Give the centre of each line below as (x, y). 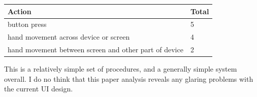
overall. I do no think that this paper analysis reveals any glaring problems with (129, 78)
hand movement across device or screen (69, 37)
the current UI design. (39, 89)
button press (27, 24)
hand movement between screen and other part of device (95, 50)
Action (20, 11)
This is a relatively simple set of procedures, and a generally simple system (121, 69)
